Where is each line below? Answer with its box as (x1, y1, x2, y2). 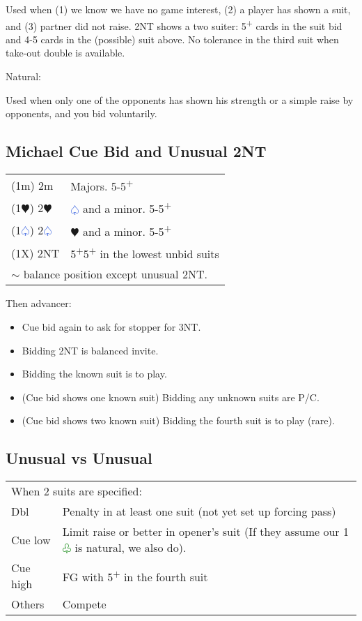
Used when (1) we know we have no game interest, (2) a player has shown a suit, (6, 2, 351, 16)
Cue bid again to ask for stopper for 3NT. (22, 319, 201, 334)
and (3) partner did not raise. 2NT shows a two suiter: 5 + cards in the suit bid (6, 16, 343, 33)
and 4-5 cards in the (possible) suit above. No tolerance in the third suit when (6, 31, 339, 46)
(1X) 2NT (11, 244, 60, 261)
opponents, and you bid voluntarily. (6, 106, 157, 121)
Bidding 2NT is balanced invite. (22, 343, 159, 357)
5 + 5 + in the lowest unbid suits (70, 244, 219, 262)
